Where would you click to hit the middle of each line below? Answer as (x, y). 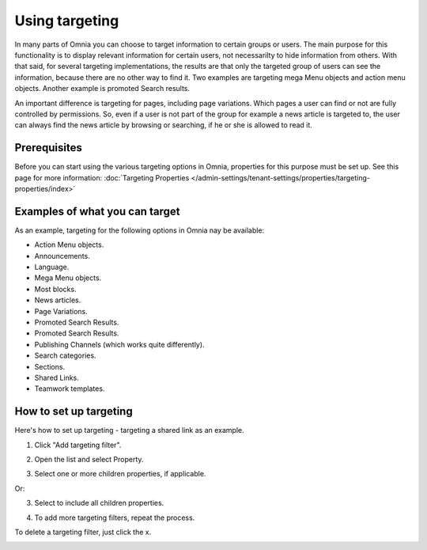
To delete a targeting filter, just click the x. (83, 532)
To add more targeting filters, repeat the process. (115, 518)
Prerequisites (48, 148)
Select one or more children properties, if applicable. (120, 474)
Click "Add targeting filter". (78, 445)
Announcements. (62, 256)
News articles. (58, 300)
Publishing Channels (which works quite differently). (119, 344)
